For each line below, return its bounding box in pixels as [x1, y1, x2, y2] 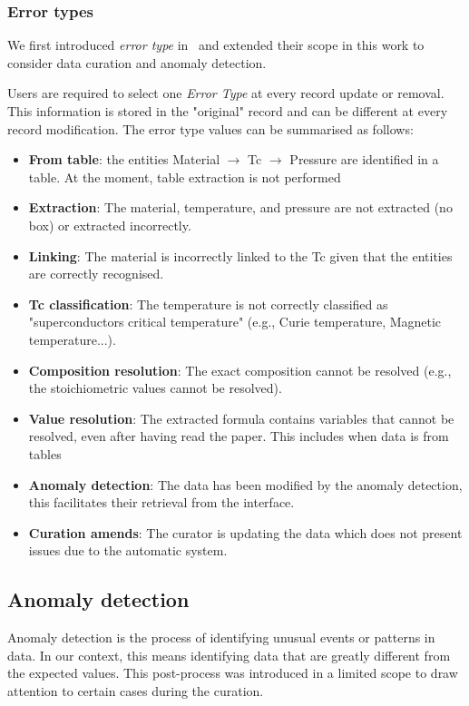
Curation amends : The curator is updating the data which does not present [28, 523, 463, 542]
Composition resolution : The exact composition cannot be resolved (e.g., [28, 360, 452, 379]
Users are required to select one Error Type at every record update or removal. [7, 83, 445, 103]
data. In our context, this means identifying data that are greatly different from [7, 645, 451, 664]
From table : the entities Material [28, 150, 220, 169]
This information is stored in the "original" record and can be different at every [7, 102, 448, 120]
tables [28, 444, 62, 463]
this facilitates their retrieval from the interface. [28, 493, 295, 512]
